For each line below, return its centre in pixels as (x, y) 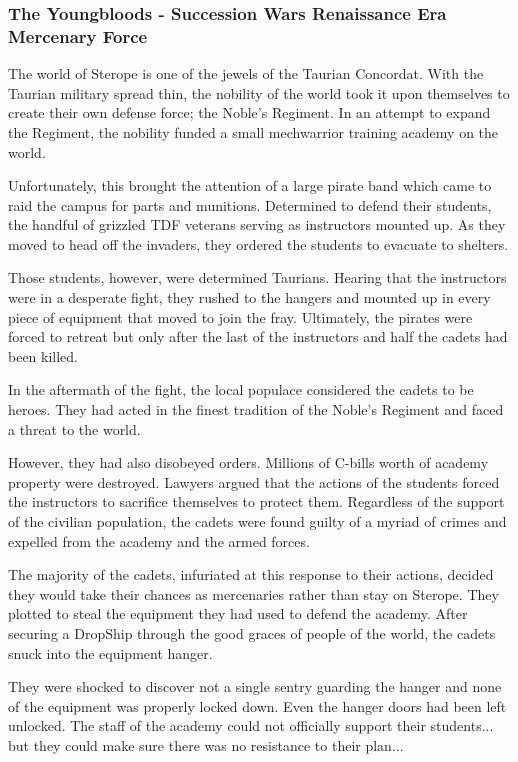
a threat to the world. (74, 428)
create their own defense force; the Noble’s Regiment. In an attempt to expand (249, 112)
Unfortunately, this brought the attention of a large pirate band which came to (250, 185)
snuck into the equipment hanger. (110, 652)
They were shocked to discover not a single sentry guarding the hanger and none (255, 686)
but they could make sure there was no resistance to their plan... (206, 744)
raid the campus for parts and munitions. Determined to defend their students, (250, 204)
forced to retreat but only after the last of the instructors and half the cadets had (258, 336)
